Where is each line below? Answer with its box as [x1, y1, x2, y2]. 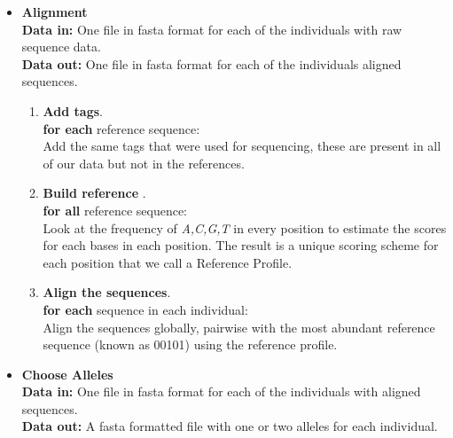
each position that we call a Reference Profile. [43, 253, 293, 271]
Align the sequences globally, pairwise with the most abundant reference [43, 317, 435, 336]
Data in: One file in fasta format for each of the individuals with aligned [21, 382, 421, 401]
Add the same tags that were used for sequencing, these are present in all [43, 137, 441, 155]
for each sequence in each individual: [43, 300, 248, 318]
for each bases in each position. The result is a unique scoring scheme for [43, 236, 439, 254]
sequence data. [21, 37, 101, 56]
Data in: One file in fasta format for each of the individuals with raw [21, 20, 402, 38]
